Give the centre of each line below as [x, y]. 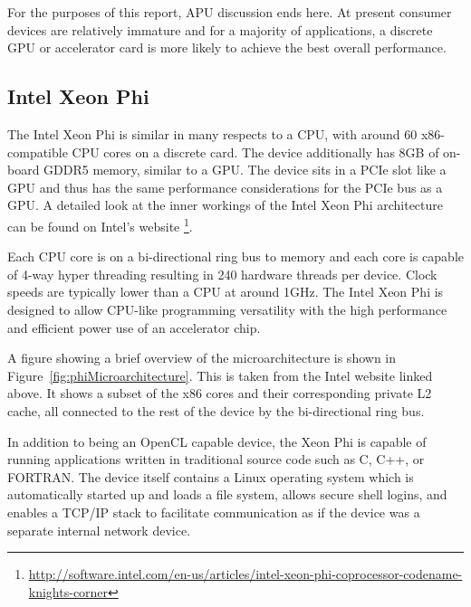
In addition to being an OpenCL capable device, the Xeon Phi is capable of [217, 441]
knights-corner [68, 591]
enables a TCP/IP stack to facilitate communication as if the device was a [214, 512]
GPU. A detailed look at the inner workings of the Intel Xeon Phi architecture [226, 205]
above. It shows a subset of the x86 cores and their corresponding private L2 [220, 393]
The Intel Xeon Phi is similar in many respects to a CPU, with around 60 [212, 133]
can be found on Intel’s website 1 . [100, 224]
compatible [38, 152]
